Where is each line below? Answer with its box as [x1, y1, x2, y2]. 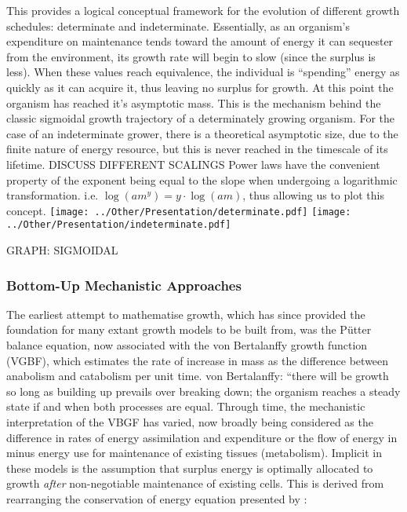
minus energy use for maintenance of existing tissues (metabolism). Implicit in [6, 444, 382, 461]
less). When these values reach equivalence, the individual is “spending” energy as [6, 64, 400, 80]
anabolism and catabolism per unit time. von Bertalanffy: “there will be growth [6, 368, 389, 384]
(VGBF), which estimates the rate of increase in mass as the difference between [6, 352, 389, 368]
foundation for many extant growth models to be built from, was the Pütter [6, 321, 372, 338]
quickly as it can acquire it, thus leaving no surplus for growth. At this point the [6, 79, 394, 95]
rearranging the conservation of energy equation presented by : [6, 490, 307, 507]
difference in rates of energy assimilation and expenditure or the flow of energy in [6, 429, 398, 445]
